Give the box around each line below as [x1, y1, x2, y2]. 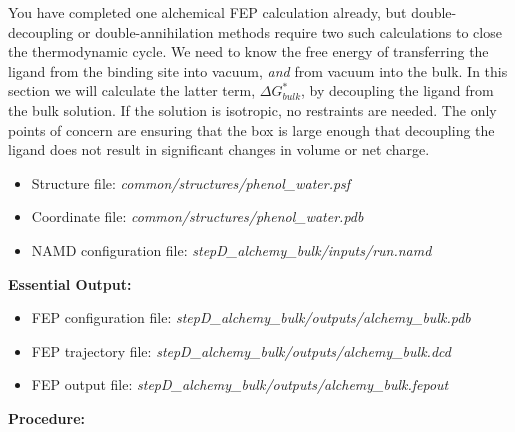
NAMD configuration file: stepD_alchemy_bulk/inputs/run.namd [31, 239, 432, 260]
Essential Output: [8, 273, 132, 294]
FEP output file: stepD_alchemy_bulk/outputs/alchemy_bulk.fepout [31, 374, 449, 395]
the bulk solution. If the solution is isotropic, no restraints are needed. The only [8, 99, 497, 120]
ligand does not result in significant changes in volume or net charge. [8, 139, 430, 160]
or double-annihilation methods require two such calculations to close [78, 21, 502, 42]
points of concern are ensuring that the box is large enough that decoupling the [8, 119, 495, 140]
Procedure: [8, 407, 86, 428]
